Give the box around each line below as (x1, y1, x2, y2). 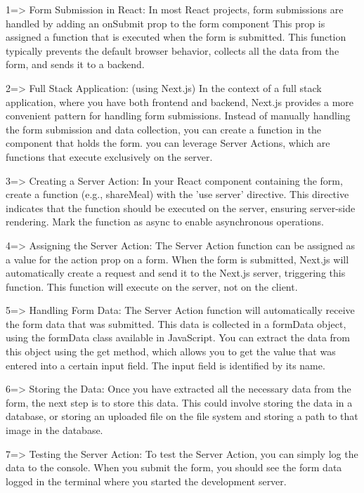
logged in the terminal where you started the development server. (6, 473, 287, 488)
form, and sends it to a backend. (6, 57, 145, 72)
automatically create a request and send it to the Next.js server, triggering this (6, 265, 346, 280)
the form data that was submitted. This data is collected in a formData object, (6, 316, 346, 331)
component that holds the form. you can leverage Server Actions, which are (6, 136, 330, 150)
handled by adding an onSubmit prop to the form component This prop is (6, 15, 325, 30)
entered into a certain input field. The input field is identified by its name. (6, 357, 325, 372)
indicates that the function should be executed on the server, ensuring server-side (6, 200, 356, 215)
